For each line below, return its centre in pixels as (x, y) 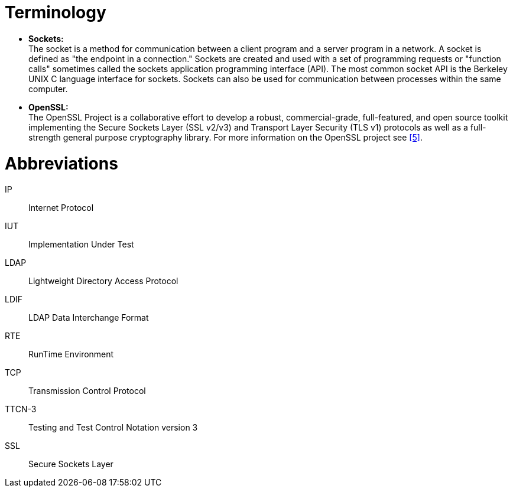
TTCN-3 (21, 409)
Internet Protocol (61, 208)
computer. (48, 89)
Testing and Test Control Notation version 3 (113, 428)
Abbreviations (61, 163)
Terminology (56, 12)
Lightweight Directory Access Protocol (103, 281)
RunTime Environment (71, 354)
